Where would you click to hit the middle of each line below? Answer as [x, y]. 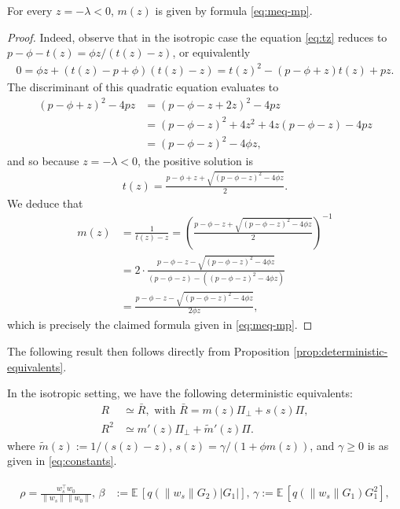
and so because [43, 160]
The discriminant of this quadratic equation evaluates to [143, 87]
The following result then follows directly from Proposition [149, 350]
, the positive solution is [195, 160]
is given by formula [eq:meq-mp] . [234, 10]
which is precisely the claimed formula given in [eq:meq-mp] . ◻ [160, 325]
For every [30, 10]
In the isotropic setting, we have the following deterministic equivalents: [180, 393]
